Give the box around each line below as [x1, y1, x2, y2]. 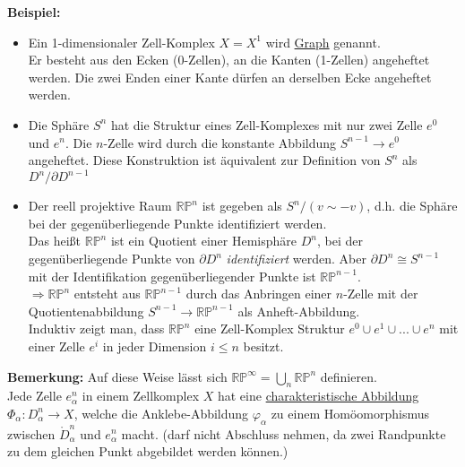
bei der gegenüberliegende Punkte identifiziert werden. [28, 213, 327, 232]
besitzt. [243, 337, 284, 355]
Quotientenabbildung [28, 301, 144, 320]
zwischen [7, 424, 56, 443]
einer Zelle [28, 337, 85, 355]
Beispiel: [7, 3, 61, 21]
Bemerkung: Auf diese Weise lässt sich [7, 367, 228, 385]
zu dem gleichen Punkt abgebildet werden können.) [7, 442, 288, 461]
